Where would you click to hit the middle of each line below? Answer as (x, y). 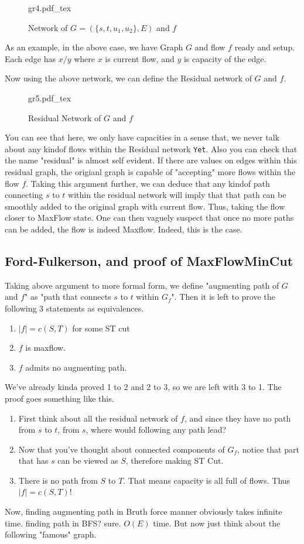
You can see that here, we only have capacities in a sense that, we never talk (142, 137)
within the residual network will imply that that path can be (177, 195)
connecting (24, 195)
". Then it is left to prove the (223, 297)
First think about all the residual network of (98, 418)
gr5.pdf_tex (50, 97)
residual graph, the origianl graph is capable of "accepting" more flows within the (150, 172)
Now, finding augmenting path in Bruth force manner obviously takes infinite (144, 512)
